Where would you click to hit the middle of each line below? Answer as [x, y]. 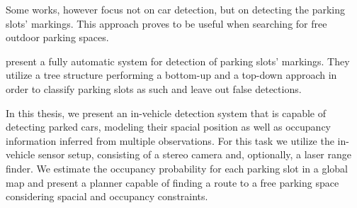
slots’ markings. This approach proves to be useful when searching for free [166, 23]
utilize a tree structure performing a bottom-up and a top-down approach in [171, 75]
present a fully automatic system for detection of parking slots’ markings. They [178, 61]
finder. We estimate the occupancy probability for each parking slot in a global [177, 168]
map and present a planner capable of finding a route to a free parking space [172, 182]
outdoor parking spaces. [57, 37]
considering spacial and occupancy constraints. [107, 196]
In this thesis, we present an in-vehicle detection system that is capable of [166, 113]
